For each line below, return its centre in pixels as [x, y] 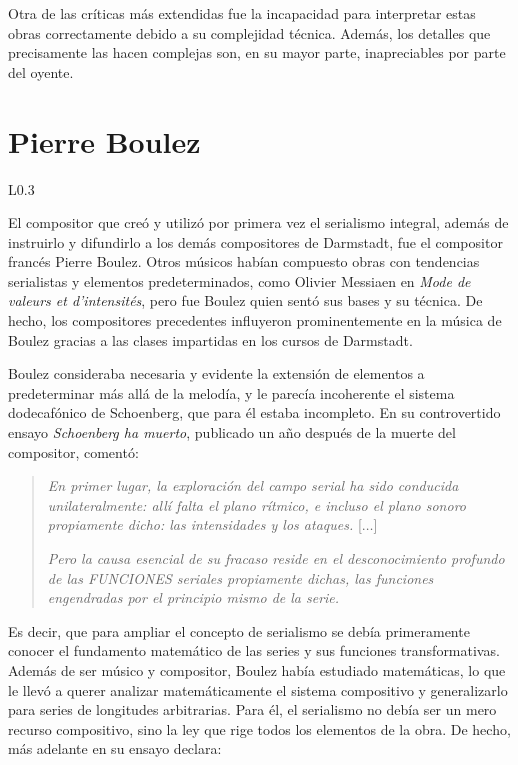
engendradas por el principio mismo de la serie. [193, 597]
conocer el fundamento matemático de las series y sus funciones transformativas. [254, 650]
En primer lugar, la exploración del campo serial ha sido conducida [253, 485]
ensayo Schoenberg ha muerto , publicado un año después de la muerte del [232, 432]
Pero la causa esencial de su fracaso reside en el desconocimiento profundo [276, 558]
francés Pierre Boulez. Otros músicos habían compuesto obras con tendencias [244, 261]
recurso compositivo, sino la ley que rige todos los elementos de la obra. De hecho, [259, 728]
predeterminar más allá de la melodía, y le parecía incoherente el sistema [231, 392]
